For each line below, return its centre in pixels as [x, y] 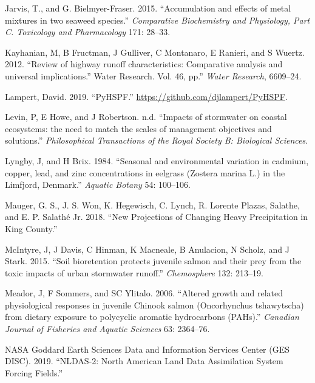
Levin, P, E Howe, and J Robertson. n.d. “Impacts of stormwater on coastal [146, 117]
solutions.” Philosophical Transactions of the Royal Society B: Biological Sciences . [157, 140]
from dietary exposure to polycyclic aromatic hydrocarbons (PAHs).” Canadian [152, 317]
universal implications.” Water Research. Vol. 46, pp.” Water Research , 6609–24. [153, 75]
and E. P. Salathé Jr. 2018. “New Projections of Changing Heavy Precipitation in [156, 217]
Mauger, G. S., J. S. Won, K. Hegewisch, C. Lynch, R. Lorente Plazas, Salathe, [152, 205]
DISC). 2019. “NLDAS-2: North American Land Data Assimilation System [144, 361]
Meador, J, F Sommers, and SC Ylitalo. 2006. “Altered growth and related [144, 293]
